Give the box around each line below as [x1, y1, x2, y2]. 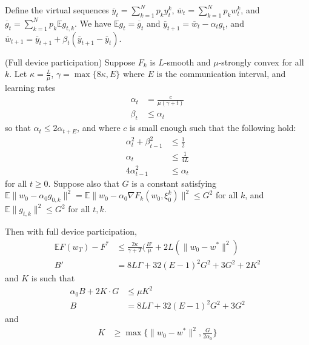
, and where [77, 121, 121, 134]
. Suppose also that [48, 176, 119, 189]
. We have [75, 16, 111, 29]
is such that [31, 272, 75, 284]
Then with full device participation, [5, 224, 137, 237]
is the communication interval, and [156, 67, 286, 80]
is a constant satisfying [131, 176, 217, 189]
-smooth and [164, 55, 211, 68]
